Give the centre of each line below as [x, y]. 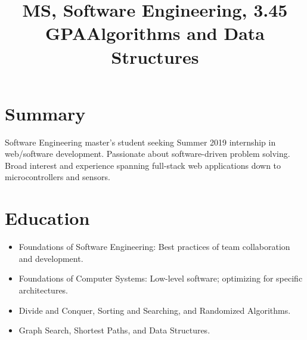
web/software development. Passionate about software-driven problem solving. [148, 154]
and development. [51, 258]
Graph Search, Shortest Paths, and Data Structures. [114, 330]
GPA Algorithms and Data [155, 33]
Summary [45, 113]
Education [47, 218]
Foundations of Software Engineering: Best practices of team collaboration [154, 247]
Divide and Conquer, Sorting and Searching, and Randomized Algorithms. [155, 310]
